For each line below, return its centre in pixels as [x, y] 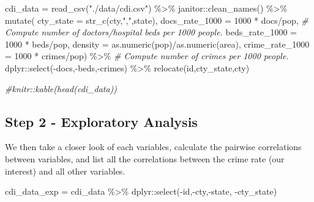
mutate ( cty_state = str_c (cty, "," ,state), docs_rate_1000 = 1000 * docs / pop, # [157, 20]
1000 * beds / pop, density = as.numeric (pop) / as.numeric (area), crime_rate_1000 [157, 44]
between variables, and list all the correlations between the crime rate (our [145, 158]
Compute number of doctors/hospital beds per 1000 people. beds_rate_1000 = [151, 32]
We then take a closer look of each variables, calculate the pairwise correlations [153, 147]
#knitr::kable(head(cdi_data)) [61, 88]
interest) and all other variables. [65, 171]
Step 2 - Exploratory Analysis [101, 121]
